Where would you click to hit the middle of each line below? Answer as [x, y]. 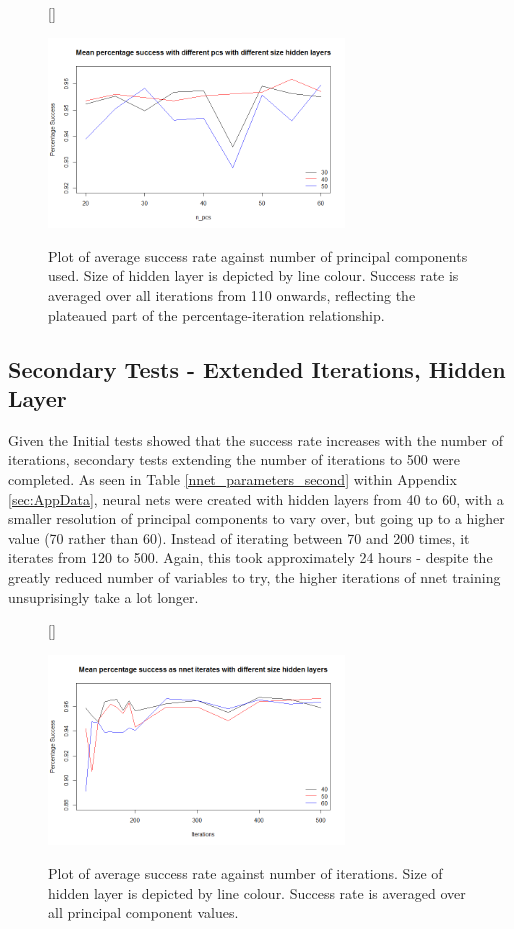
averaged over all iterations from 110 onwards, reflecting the [232, 295]
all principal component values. [143, 912]
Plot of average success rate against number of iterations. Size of [245, 872]
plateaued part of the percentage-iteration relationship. [216, 314]
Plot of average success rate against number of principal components [258, 255]
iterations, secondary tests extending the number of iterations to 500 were [234, 459]
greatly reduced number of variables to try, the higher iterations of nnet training [254, 576]
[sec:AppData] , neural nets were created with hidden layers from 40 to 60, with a [256, 498]
